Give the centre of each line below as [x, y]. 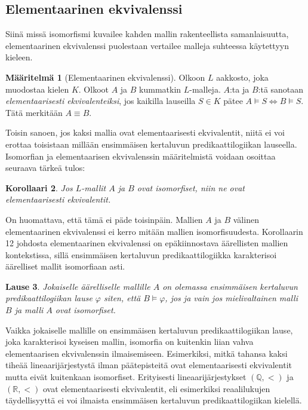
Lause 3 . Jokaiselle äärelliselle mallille [78, 286]
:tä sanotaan [281, 89]
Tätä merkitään [34, 112]
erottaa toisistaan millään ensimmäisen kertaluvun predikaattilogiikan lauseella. [151, 144]
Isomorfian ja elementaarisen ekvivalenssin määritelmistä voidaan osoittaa [141, 156]
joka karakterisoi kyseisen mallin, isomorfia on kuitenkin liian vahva [130, 342]
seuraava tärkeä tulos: [45, 168]
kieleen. [19, 57]
